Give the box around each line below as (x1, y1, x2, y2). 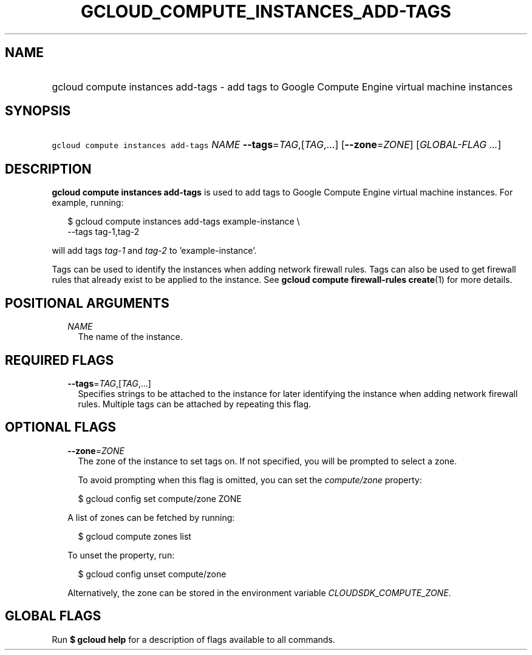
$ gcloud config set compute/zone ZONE (78, 493, 242, 504)
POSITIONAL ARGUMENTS (5, 295, 169, 311)
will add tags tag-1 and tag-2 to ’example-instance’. (52, 245, 257, 256)
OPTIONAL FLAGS (5, 419, 116, 435)
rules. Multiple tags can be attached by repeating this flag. (78, 398, 312, 409)
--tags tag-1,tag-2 (67, 226, 140, 237)
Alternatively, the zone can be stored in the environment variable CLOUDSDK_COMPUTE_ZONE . (67, 587, 451, 598)
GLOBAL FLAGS (5, 608, 101, 624)
